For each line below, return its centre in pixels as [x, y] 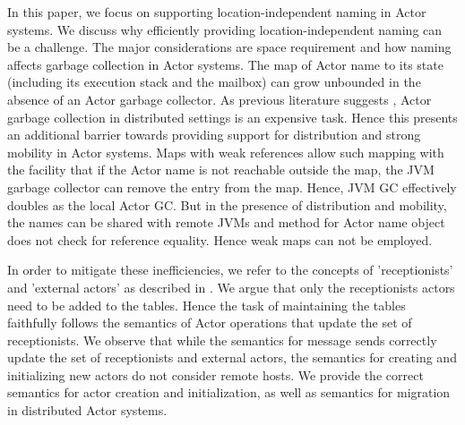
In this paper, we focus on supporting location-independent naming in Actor [217, 12]
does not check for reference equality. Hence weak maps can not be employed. [220, 239]
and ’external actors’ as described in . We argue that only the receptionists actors [231, 287]
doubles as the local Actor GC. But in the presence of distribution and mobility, [227, 204]
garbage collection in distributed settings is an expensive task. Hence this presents [232, 117]
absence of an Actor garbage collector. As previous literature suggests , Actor [220, 99]
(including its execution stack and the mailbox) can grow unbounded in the [214, 82]
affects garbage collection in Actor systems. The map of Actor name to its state [225, 64]
